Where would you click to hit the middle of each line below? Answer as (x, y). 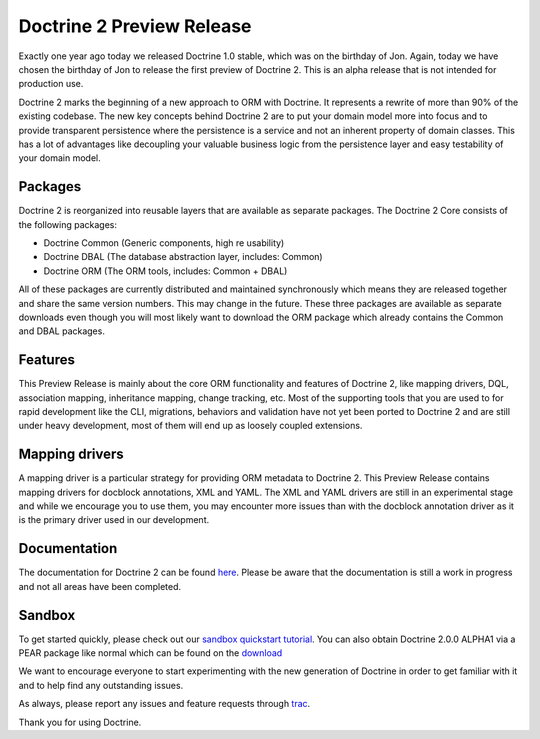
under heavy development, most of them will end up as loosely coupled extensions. (190, 426)
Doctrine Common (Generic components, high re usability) (164, 242)
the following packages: (67, 224)
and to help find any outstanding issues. (101, 685)
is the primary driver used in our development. (114, 520)
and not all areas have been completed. (100, 586)
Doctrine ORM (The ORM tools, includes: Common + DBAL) (165, 271)
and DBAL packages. (61, 331)
